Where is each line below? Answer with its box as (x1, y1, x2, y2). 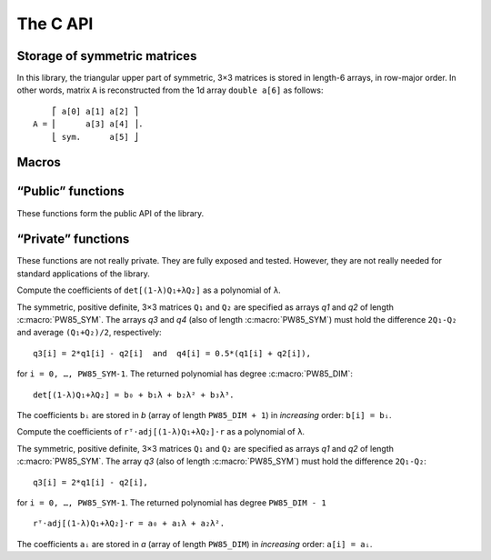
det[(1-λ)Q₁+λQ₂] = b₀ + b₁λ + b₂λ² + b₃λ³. (33, 389, 235, 400)
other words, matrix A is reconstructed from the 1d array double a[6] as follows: (16, 85, 324, 95)
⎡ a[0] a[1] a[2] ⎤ (51, 105, 139, 116)
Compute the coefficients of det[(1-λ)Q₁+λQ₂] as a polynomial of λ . (16, 285, 281, 295)
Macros (16, 155, 61, 170)
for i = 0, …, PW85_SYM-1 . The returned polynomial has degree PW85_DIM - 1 (16, 496, 326, 508)
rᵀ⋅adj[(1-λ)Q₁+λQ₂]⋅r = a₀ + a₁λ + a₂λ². (33, 518, 225, 529)
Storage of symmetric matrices (16, 48, 197, 64)
